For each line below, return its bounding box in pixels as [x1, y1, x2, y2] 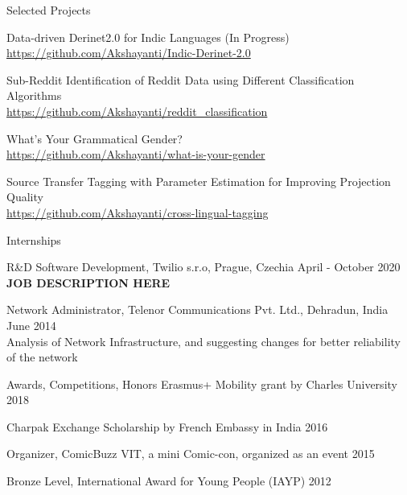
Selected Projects [6, 2, 91, 18]
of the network [6, 349, 78, 365]
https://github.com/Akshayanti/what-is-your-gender [6, 146, 265, 163]
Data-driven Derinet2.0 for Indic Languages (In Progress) [6, 28, 290, 45]
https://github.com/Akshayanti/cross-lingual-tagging [6, 204, 269, 221]
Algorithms [6, 87, 62, 104]
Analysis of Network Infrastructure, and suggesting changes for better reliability [6, 332, 401, 349]
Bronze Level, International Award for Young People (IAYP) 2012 [6, 472, 331, 489]
